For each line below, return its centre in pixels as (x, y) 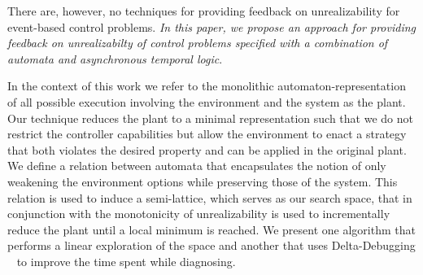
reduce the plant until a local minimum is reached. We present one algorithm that (211, 229)
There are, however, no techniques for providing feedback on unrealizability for (204, 11)
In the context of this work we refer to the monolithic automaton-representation (207, 86)
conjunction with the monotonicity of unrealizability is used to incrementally (199, 214)
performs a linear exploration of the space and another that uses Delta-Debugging (211, 245)
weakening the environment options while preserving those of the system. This (203, 181)
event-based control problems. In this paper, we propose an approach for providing (211, 26)
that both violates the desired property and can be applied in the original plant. (207, 149)
